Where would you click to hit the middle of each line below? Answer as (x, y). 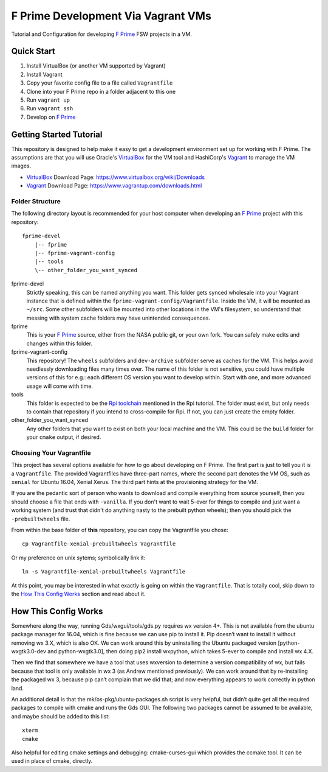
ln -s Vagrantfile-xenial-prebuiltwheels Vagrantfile (104, 572)
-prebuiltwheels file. (41, 519)
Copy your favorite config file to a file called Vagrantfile (100, 83)
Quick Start (33, 51)
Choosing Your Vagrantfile (51, 452)
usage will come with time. (60, 386)
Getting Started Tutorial (57, 134)
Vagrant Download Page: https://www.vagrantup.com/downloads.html (114, 186)
